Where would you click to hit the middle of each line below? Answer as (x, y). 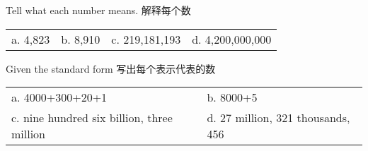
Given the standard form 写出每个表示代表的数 (111, 68)
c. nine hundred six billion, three (92, 118)
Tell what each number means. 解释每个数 (98, 10)
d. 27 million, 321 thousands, (278, 118)
